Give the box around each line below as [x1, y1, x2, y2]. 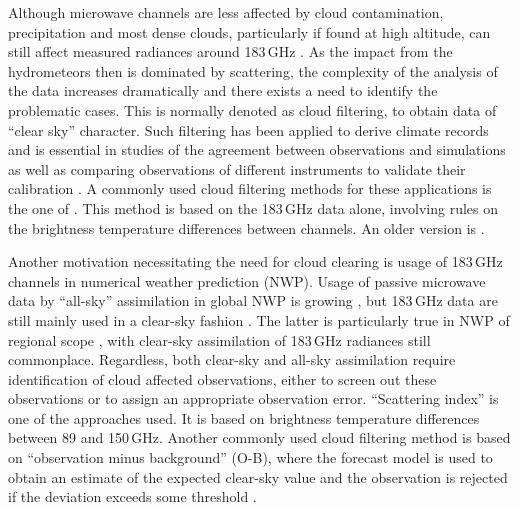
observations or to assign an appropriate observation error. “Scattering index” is [8, 388, 499, 409]
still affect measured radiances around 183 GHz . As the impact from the [8, 41, 453, 62]
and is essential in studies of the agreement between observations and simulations [8, 139, 506, 160]
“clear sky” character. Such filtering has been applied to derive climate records [8, 119, 489, 140]
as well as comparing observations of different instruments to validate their [8, 158, 466, 179]
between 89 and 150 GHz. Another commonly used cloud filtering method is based [8, 427, 511, 448]
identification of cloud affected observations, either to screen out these [8, 368, 437, 389]
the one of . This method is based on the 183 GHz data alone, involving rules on [8, 197, 499, 218]
